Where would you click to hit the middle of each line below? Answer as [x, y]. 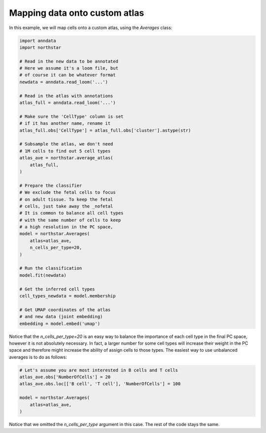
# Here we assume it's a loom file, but [69, 68]
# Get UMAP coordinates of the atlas [65, 310]
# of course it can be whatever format [67, 75]
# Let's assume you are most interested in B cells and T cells [99, 370]
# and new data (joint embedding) [61, 317]
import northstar [40, 47]
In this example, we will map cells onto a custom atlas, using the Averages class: [91, 28]
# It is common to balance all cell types [71, 213]
